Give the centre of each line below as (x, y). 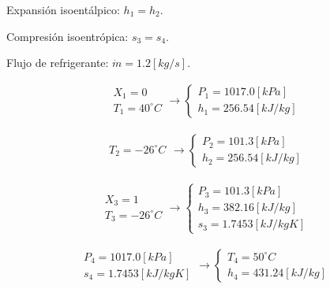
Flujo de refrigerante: (58, 63)
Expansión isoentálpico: (63, 9)
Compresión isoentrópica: (67, 36)
